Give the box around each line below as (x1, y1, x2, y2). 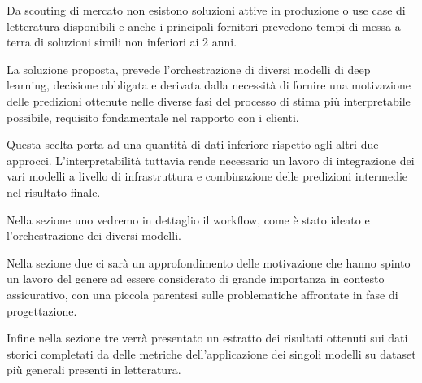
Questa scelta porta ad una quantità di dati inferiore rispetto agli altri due (7, 136, 379, 153)
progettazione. (7, 302, 77, 319)
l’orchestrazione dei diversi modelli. (7, 227, 181, 244)
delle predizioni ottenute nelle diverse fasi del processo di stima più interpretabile (7, 92, 411, 109)
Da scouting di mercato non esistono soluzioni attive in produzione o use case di (7, 2, 406, 18)
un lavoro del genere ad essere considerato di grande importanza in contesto (7, 270, 385, 287)
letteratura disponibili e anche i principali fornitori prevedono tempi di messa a (7, 17, 401, 34)
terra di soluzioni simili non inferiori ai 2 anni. (7, 33, 237, 50)
